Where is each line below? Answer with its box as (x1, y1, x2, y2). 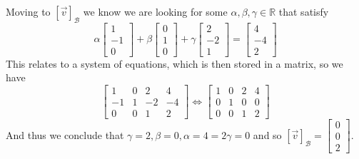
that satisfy (278, 4, 329, 19)
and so (253, 127, 282, 142)
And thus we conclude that (6, 127, 124, 142)
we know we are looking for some (83, 4, 228, 19)
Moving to (6, 4, 51, 19)
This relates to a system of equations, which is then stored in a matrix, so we (6, 56, 343, 71)
